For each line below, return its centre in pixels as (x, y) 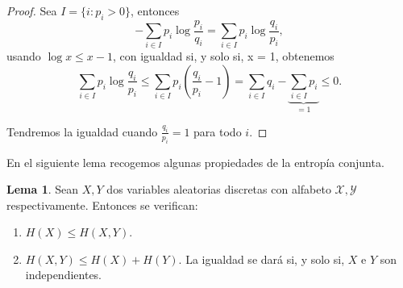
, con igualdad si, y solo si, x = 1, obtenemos (224, 56)
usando (24, 56)
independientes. (64, 275)
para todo (218, 131)
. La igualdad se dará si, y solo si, (262, 259)
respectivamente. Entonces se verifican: (102, 205)
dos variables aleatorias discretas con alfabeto (219, 189)
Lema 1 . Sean (43, 189)
